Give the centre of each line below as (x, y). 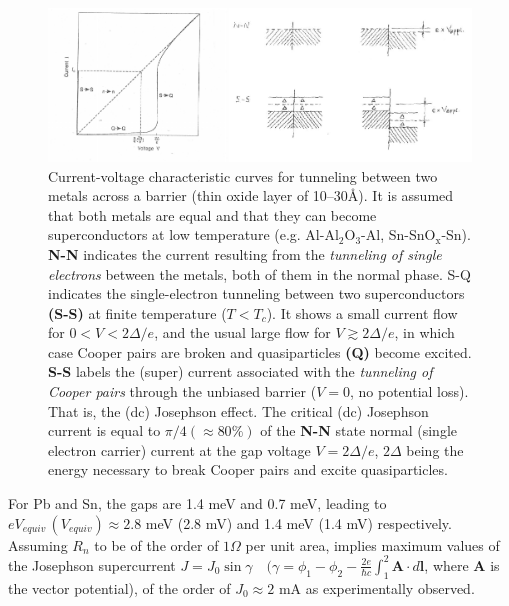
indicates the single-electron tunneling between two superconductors (256, 293)
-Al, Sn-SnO (398, 234)
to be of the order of (156, 544)
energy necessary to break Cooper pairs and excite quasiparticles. (248, 469)
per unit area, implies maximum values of (372, 544)
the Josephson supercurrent (92, 564)
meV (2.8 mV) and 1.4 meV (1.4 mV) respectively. (298, 522)
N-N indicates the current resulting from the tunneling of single (245, 253)
